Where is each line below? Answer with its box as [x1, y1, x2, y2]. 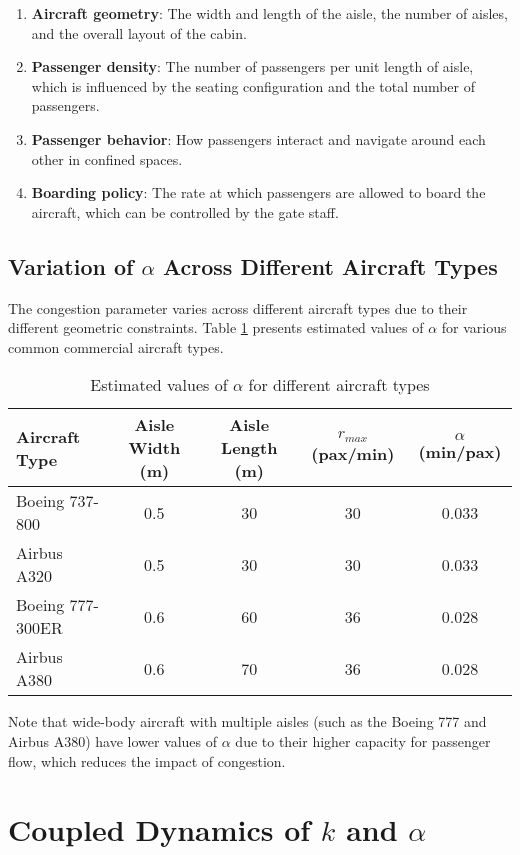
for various [441, 317, 507, 338]
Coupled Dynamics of [8, 809, 311, 850]
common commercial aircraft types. [8, 336, 224, 357]
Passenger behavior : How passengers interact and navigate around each [31, 128, 486, 149]
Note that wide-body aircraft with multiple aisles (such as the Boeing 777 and [8, 711, 487, 732]
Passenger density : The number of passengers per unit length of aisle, [31, 56, 474, 77]
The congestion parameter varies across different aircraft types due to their [8, 297, 468, 318]
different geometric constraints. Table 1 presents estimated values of [8, 317, 424, 338]
